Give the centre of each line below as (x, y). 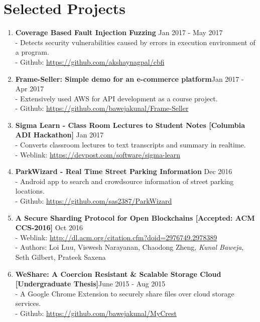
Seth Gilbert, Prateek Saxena (60, 257)
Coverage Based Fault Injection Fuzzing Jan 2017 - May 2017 (119, 32)
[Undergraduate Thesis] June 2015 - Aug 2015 (90, 284)
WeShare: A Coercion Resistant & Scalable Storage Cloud (118, 274)
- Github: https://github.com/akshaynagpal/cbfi (90, 61)
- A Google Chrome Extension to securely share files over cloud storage (125, 293)
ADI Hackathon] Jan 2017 (59, 135)
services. (28, 303)
